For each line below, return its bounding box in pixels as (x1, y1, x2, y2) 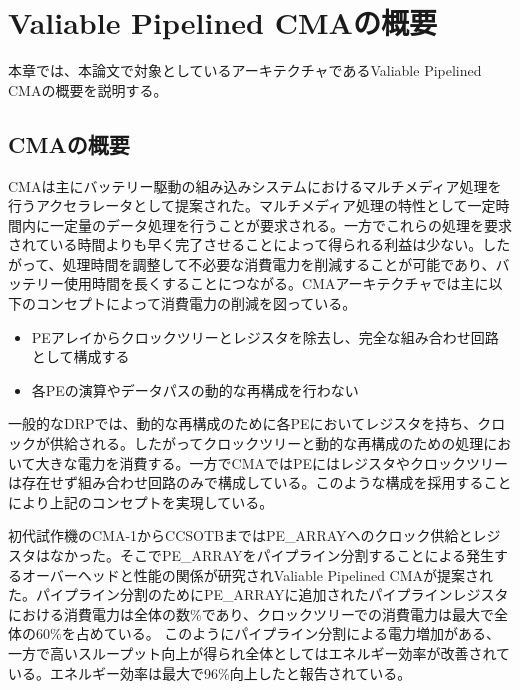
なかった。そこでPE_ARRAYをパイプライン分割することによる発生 (49, 545, 495, 566)
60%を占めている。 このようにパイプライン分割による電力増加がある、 (35, 623, 500, 644)
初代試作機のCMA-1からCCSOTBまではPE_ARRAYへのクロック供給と (8, 525, 473, 546)
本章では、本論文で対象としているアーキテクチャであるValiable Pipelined (8, 60, 482, 81)
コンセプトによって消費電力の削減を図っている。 (35, 293, 357, 314)
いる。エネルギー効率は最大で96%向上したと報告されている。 (8, 662, 412, 683)
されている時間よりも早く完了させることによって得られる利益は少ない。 (8, 234, 483, 255)
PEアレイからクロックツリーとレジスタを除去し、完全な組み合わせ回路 (31, 326, 499, 347)
